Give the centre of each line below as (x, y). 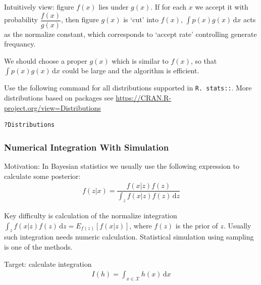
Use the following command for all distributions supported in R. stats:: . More (128, 88)
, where (141, 225)
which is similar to (140, 60)
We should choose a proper (46, 60)
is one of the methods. (38, 247)
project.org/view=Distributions (53, 107)
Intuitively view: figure (39, 7)
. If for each (169, 7)
